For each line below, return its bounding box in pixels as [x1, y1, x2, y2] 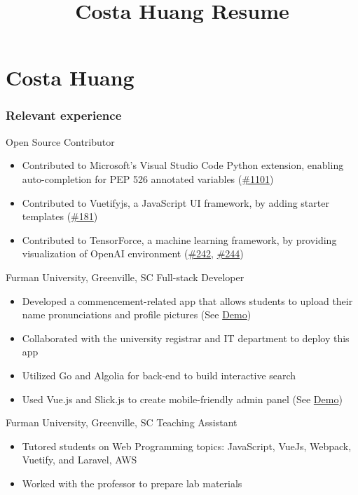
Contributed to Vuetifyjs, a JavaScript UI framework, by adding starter [22, 195, 329, 210]
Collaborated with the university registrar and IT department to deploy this [22, 330, 350, 345]
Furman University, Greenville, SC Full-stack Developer [6, 269, 245, 284]
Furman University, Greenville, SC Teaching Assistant [6, 415, 237, 430]
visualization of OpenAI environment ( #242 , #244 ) [22, 246, 244, 261]
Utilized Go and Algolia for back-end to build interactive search [22, 367, 296, 382]
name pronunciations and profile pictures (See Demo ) [22, 307, 252, 322]
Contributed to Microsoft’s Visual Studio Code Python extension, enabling [22, 158, 344, 172]
